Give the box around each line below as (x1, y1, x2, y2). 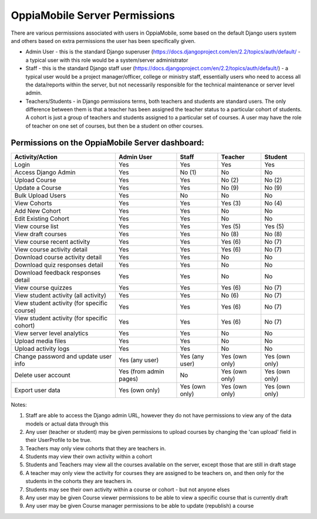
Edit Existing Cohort (14, 215, 70, 223)
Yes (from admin (118, 367, 164, 376)
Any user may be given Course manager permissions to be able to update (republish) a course (25, 503, 254, 510)
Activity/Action (14, 153, 58, 161)
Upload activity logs (14, 344, 70, 353)
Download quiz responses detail (14, 260, 103, 269)
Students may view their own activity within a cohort (25, 453, 153, 460)
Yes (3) (221, 199, 241, 207)
